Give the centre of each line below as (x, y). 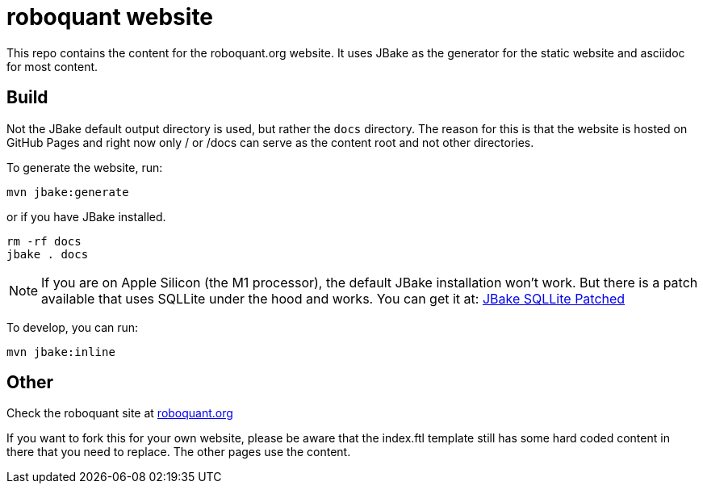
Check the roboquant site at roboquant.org (120, 413)
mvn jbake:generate (68, 192)
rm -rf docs (44, 241)
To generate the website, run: (85, 167)
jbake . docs (48, 254)
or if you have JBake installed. (86, 216)
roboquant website (110, 17)
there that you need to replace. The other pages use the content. (179, 452)
